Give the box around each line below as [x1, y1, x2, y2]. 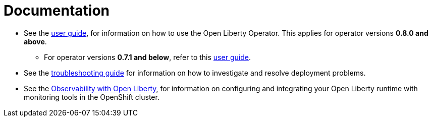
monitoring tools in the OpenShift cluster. [24, 92, 159, 101]
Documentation [4, 2, 110, 19]
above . [24, 37, 47, 46]
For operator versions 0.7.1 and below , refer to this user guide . [44, 52, 251, 62]
